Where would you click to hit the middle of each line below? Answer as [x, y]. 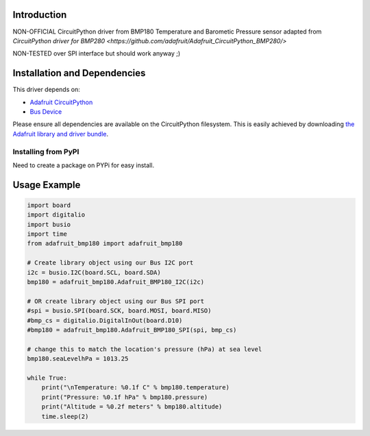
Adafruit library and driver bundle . [61, 134]
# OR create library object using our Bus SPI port [116, 301]
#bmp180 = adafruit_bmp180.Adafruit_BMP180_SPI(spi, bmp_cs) [132, 330]
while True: [47, 378]
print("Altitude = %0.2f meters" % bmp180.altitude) [132, 407]
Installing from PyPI [46, 152]
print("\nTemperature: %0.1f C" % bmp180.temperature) [135, 388]
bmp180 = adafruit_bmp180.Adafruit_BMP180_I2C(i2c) [116, 282]
